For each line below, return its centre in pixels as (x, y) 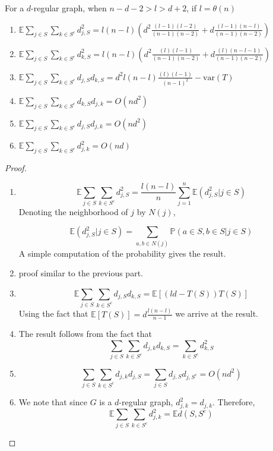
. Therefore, (234, 402)
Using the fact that (53, 313)
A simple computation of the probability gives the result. (122, 253)
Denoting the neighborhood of (73, 211)
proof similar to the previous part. (81, 273)
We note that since (53, 402)
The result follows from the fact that (85, 334)
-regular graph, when (69, 8)
